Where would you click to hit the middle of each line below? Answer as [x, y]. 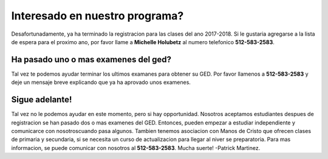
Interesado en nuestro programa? [97, 16]
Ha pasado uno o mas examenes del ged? [91, 60]
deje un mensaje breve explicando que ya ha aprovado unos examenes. [101, 82]
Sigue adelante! [42, 100]
